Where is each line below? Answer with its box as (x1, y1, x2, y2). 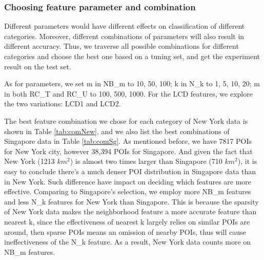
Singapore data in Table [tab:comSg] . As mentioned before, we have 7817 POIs (4, 136, 252, 146)
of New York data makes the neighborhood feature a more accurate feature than (4, 206, 257, 217)
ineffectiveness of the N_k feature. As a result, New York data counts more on (4, 236, 251, 247)
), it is (237, 156, 257, 166)
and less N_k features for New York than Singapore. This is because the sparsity (4, 196, 259, 207)
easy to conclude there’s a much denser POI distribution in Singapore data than (4, 165, 256, 176)
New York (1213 (4, 156, 55, 166)
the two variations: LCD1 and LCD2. (4, 98, 121, 109)
